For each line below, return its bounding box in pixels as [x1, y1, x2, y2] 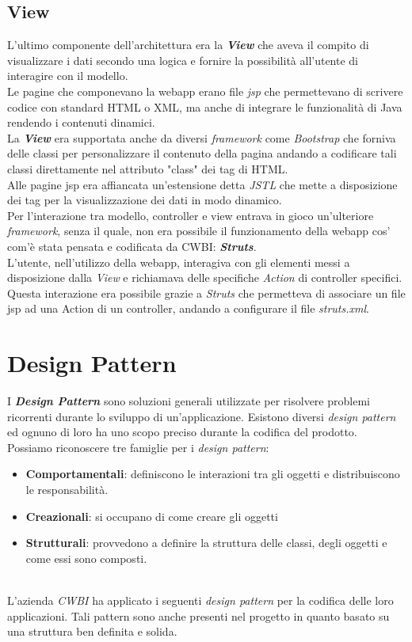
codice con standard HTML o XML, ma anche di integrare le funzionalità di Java [7, 98, 402, 115]
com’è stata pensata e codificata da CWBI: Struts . [7, 237, 257, 254]
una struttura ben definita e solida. [7, 623, 177, 640]
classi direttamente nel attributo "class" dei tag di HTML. [7, 160, 288, 177]
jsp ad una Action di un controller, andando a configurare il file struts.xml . [7, 300, 369, 317]
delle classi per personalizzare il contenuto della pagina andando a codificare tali [7, 145, 397, 161]
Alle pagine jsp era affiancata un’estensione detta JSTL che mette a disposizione [7, 176, 398, 192]
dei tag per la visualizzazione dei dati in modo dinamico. [7, 192, 282, 208]
